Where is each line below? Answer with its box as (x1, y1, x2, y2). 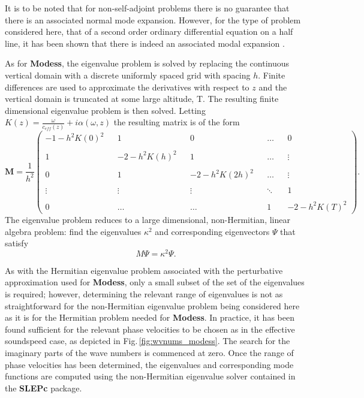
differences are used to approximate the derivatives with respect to (5, 80, 249, 93)
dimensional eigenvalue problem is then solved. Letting (5, 104, 206, 116)
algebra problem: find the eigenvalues (5, 225, 142, 237)
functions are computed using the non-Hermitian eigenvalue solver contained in (5, 370, 296, 382)
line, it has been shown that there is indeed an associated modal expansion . (5, 37, 285, 49)
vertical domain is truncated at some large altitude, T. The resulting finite (5, 92, 279, 105)
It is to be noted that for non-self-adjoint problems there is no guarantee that (5, 2, 290, 14)
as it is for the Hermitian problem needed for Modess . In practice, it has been (5, 311, 294, 324)
